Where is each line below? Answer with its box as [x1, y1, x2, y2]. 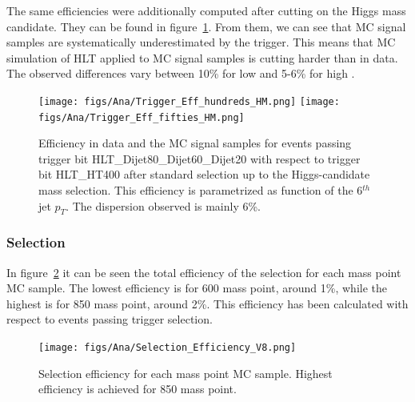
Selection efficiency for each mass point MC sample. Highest [38, 364, 333, 381]
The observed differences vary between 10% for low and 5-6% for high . [6, 65, 355, 82]
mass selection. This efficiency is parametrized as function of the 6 [38, 182, 363, 199]
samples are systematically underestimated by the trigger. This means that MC [6, 34, 396, 50]
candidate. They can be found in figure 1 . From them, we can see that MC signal [6, 18, 406, 34]
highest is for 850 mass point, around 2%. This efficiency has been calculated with [6, 295, 409, 312]
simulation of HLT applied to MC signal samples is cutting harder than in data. [6, 49, 398, 66]
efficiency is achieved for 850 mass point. [38, 380, 237, 397]
